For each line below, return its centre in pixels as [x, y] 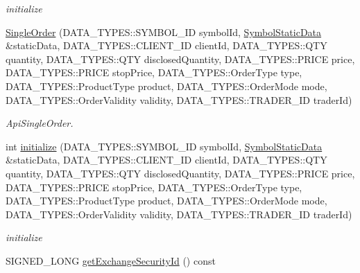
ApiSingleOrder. [40, 123]
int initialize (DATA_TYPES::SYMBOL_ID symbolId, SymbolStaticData [164, 146]
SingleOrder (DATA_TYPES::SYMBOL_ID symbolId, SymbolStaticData [164, 32]
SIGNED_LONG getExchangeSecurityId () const [111, 260]
